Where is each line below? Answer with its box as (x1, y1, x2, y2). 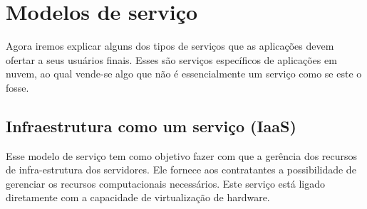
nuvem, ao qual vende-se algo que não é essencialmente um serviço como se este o (6, 66, 362, 81)
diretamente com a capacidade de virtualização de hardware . (6, 190, 270, 205)
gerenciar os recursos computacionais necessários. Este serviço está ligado (6, 176, 325, 191)
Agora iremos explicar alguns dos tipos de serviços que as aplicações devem (6, 38, 334, 53)
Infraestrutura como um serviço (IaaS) (6, 114, 296, 136)
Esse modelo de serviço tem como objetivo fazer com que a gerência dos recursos (6, 148, 358, 163)
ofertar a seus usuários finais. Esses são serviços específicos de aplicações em (6, 52, 337, 67)
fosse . (6, 80, 29, 95)
